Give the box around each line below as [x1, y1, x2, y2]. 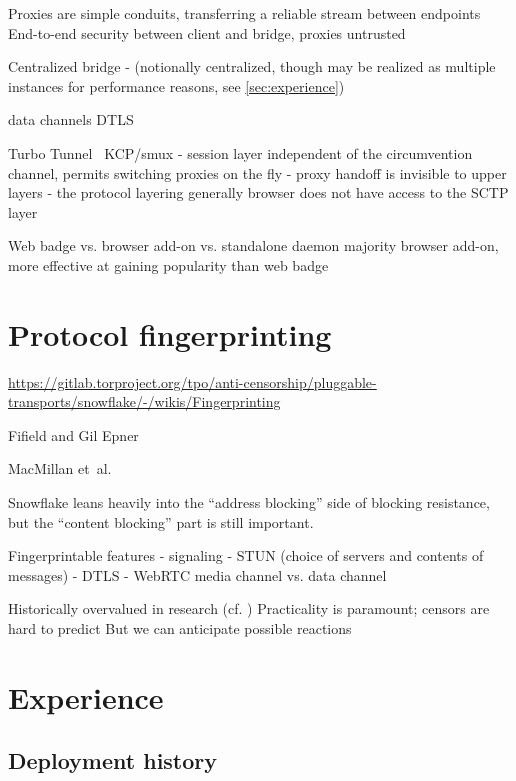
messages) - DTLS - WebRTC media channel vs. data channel [8, 564, 387, 585]
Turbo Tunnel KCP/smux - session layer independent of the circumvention [8, 142, 473, 163]
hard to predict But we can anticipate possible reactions [8, 618, 352, 638]
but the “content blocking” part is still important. [8, 511, 314, 532]
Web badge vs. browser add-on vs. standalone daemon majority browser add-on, [8, 235, 499, 256]
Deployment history [8, 745, 218, 776]
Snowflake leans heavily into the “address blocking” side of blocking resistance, [8, 492, 490, 513]
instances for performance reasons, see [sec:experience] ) [8, 75, 345, 96]
